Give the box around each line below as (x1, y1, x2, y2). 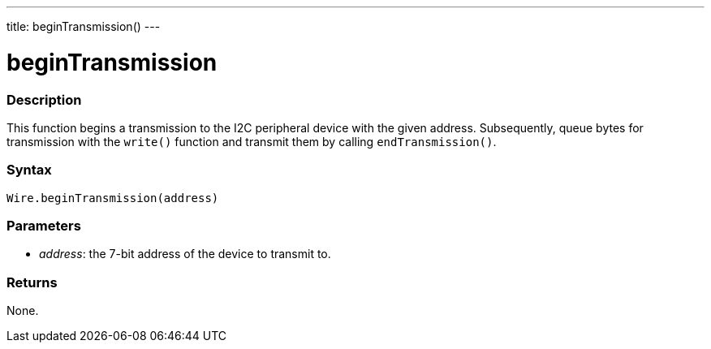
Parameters (6, 218, 81, 234)
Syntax (6, 162, 52, 179)
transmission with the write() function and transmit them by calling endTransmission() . (6, 134, 497, 149)
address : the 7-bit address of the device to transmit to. (39, 247, 331, 261)
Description (6, 91, 82, 108)
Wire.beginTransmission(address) (6, 191, 219, 205)
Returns (6, 274, 58, 291)
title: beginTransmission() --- (6, 19, 161, 33)
